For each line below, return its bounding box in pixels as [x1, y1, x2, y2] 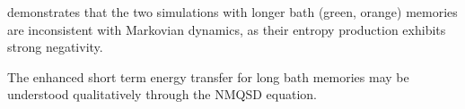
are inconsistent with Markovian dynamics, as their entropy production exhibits [7, 20, 446, 38]
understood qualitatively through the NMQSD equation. [7, 85, 317, 104]
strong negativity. [7, 38, 103, 56]
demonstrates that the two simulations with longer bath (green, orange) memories [7, 3, 458, 21]
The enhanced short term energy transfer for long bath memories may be [7, 67, 409, 86]
